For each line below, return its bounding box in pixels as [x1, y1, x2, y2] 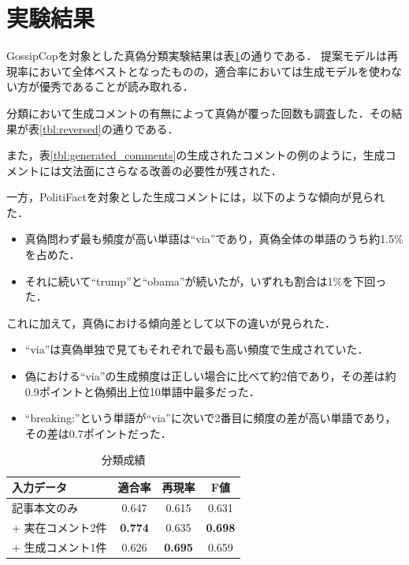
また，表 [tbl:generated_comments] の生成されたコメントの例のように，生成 [6, 147, 385, 163]
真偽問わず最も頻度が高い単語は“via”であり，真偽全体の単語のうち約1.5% [24, 230, 403, 247]
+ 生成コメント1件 [12, 538, 107, 555]
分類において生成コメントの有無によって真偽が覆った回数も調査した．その [6, 104, 392, 121]
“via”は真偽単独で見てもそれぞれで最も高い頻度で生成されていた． [24, 341, 369, 357]
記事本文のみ [12, 499, 78, 515]
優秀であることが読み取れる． [39, 78, 194, 95]
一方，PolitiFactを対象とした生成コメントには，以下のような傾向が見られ [6, 189, 385, 205]
